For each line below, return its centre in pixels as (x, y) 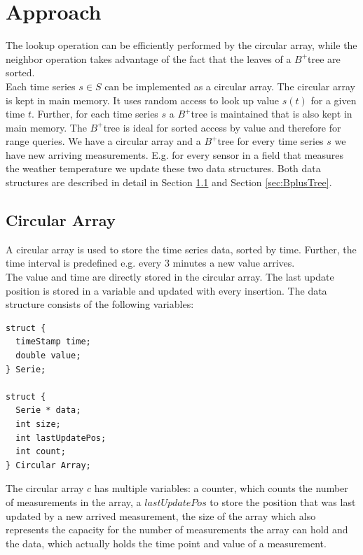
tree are (324, 58)
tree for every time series (270, 141)
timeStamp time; (53, 342)
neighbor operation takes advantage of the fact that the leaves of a (149, 58)
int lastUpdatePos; (61, 438)
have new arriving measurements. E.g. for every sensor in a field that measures (174, 154)
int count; (41, 452)
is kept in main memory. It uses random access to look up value (143, 100)
